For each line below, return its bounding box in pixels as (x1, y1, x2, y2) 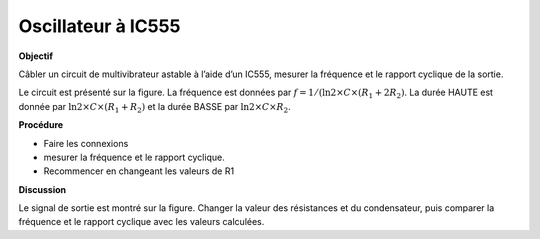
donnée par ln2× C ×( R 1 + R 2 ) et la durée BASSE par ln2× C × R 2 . (18, 100, 291, 115)
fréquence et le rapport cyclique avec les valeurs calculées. (18, 216, 265, 228)
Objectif (18, 50, 54, 62)
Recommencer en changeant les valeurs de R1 (43, 165, 235, 177)
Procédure (18, 119, 64, 131)
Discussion (18, 183, 67, 195)
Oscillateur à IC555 (18, 15, 181, 37)
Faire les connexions (43, 137, 129, 149)
